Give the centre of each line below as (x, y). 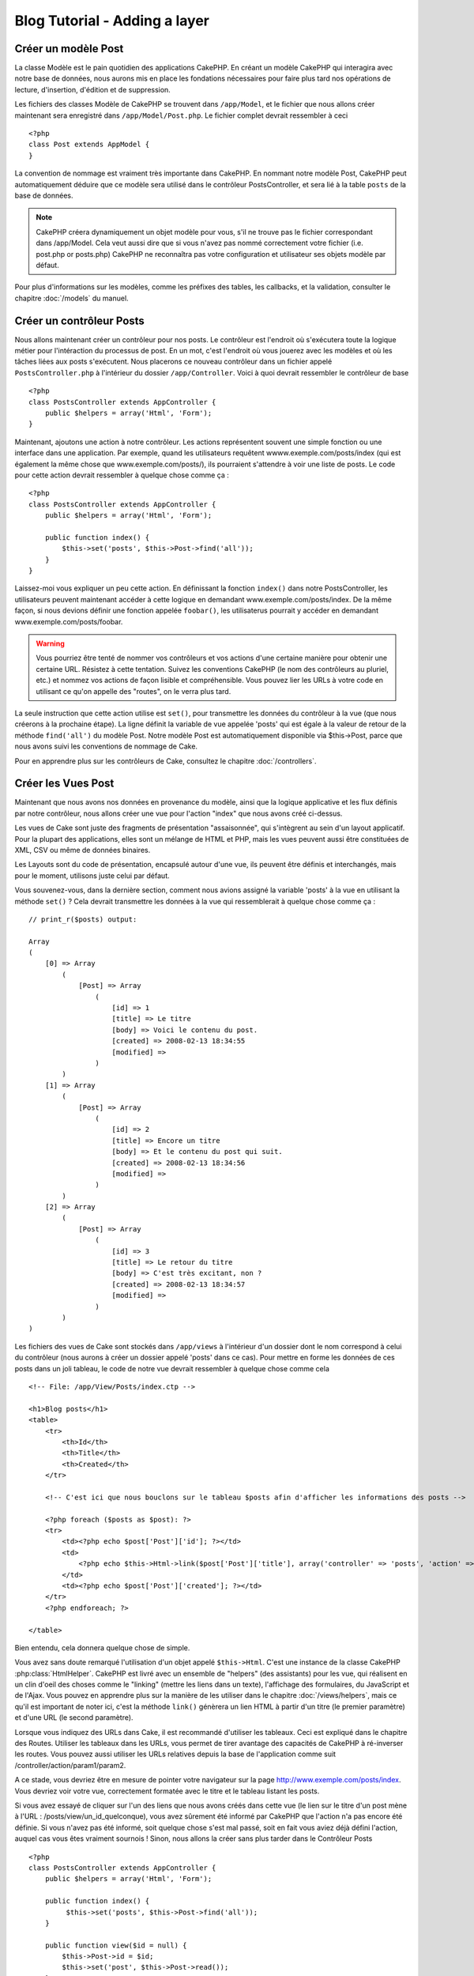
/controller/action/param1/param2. (70, 1765)
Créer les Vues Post (64, 784)
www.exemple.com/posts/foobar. (69, 621)
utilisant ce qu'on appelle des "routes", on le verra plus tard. (134, 691)
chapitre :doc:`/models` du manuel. (72, 298)
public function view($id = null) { (116, 1945)
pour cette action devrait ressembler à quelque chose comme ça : (122, 475)
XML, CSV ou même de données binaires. (83, 850)
